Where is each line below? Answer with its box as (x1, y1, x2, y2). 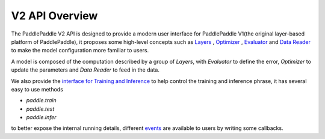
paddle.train (26, 97, 57, 104)
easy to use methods (11, 85, 63, 93)
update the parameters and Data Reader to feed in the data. (11, 66, 159, 73)
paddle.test (26, 105, 55, 113)
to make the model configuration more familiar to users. (11, 47, 149, 54)
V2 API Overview (11, 9, 98, 22)
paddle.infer (26, 114, 57, 121)
